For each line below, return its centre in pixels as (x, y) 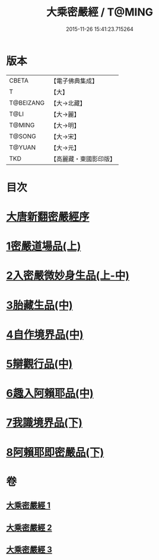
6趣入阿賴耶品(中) (50, 394)
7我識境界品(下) (44, 423)
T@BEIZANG (27, 103)
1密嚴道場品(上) (44, 246)
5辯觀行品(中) (39, 364)
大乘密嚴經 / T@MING (100, 12)
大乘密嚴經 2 (29, 528)
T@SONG (23, 136)
